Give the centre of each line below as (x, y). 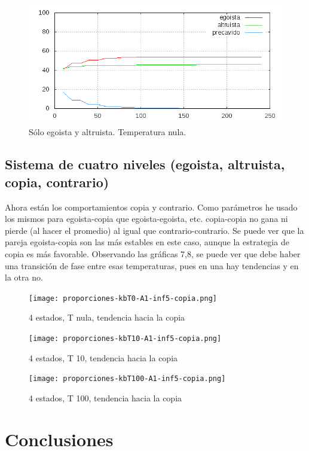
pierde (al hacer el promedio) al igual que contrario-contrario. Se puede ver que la (154, 230)
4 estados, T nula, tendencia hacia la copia (107, 317)
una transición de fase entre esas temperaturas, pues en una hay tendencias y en (152, 265)
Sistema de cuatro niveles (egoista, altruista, (145, 164)
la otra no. (24, 277)
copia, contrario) (57, 182)
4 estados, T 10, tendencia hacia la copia (103, 357)
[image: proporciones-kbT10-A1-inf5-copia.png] (125, 338)
